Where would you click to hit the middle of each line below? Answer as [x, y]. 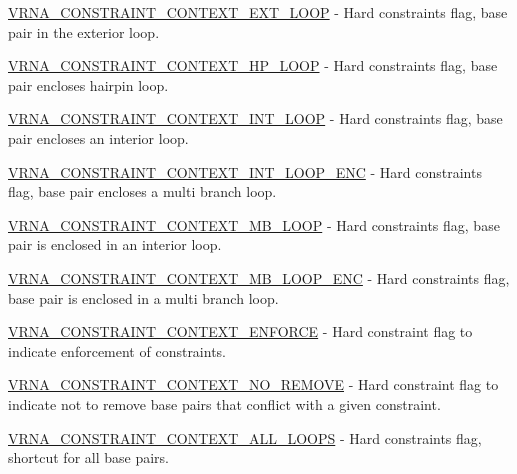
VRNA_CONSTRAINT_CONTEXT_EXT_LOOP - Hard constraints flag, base [258, 12]
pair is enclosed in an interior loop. [115, 244]
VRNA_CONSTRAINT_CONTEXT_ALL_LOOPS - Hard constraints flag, [245, 437]
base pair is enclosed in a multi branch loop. [143, 297]
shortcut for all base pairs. [88, 457]
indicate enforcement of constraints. [117, 350]
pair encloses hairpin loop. [88, 84]
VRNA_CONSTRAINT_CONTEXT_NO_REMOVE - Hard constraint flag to [253, 384]
